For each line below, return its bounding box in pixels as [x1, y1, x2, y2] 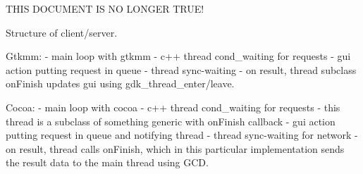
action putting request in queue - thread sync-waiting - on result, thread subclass [6, 62, 357, 77]
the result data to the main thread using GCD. [6, 155, 209, 170]
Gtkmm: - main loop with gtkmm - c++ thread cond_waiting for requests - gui [6, 49, 351, 63]
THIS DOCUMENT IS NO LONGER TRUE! [6, 1, 204, 15]
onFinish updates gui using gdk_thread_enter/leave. [6, 76, 235, 91]
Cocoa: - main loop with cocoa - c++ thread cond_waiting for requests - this [6, 99, 340, 114]
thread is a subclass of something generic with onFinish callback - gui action [6, 113, 336, 128]
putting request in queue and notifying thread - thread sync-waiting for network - [6, 128, 358, 142]
